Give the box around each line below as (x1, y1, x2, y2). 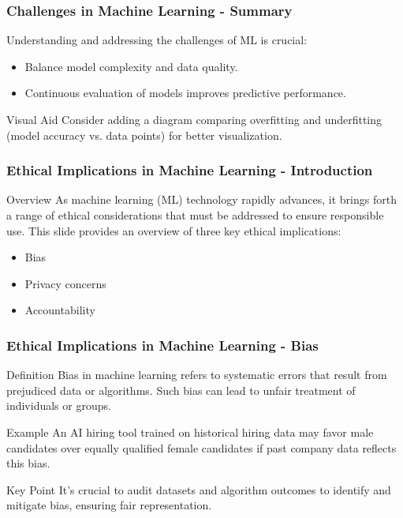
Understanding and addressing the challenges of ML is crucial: (6, 32, 308, 48)
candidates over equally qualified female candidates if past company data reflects (6, 439, 397, 456)
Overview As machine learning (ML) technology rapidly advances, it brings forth (6, 191, 397, 208)
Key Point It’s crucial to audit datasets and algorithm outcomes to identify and (6, 481, 391, 497)
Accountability (24, 302, 95, 318)
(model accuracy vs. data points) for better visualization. (6, 126, 282, 143)
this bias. (6, 455, 50, 471)
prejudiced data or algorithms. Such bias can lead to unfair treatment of (6, 381, 356, 398)
